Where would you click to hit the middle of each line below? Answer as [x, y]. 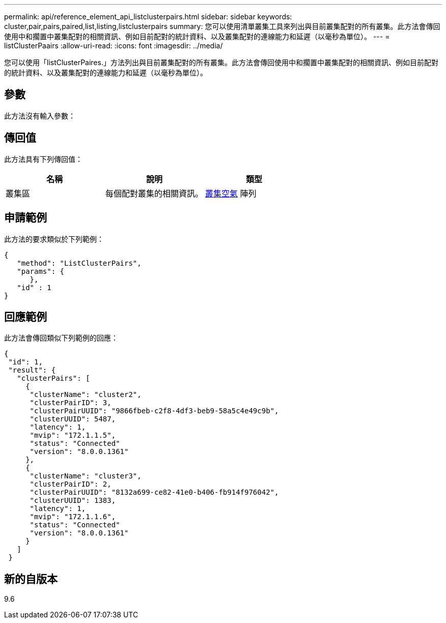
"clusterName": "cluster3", [86, 476]
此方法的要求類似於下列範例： [54, 239]
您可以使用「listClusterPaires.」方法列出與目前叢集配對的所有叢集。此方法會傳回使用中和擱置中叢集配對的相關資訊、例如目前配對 [221, 62]
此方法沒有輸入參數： [40, 116]
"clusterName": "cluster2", [86, 395]
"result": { [32, 370]
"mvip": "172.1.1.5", [73, 435]
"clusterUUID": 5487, [73, 419]
